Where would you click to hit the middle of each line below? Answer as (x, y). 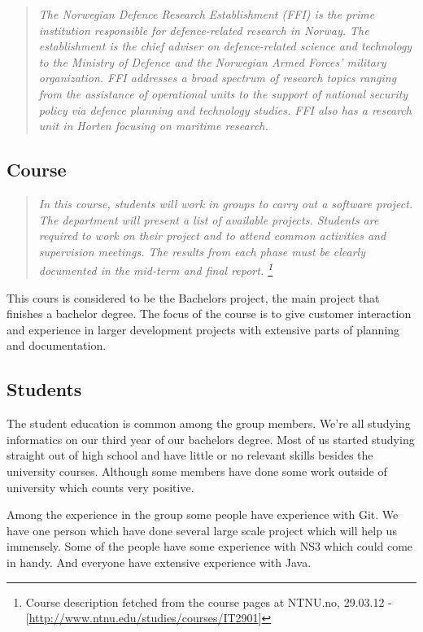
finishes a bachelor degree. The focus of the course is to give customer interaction (209, 314)
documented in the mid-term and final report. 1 (156, 269)
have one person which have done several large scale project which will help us (202, 530)
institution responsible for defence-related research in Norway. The (204, 30)
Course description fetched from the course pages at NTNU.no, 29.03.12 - (209, 601)
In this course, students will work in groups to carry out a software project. (226, 203)
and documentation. (57, 345)
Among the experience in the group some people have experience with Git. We (203, 514)
